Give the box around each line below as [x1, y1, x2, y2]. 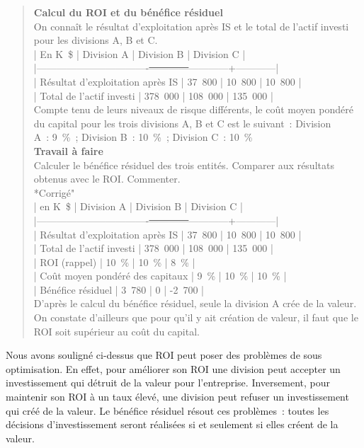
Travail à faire [33, 143, 103, 158]
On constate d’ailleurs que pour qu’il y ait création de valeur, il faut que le [33, 310, 358, 325]
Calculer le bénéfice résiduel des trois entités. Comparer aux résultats [33, 157, 334, 172]
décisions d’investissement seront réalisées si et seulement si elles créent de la [6, 417, 339, 432]
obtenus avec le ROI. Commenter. [33, 171, 181, 186]
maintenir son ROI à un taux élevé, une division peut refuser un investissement [6, 389, 349, 404]
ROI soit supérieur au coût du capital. [33, 323, 200, 338]
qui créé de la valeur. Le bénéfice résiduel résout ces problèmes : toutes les [6, 403, 329, 418]
